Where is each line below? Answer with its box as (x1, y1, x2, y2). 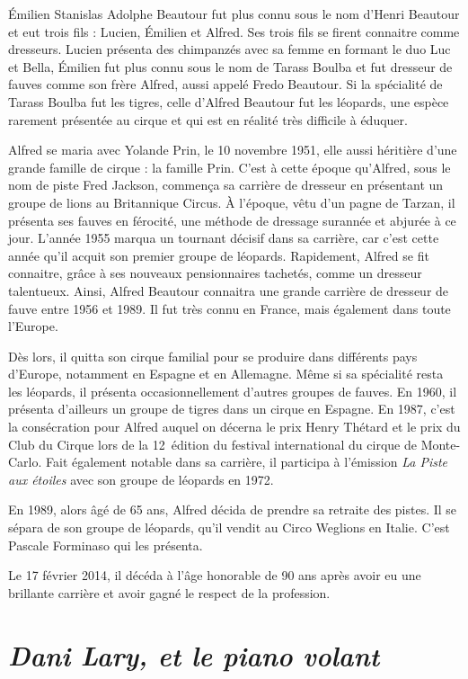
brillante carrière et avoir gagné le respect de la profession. (8, 583, 331, 602)
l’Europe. (8, 317, 58, 335)
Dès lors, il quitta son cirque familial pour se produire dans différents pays (8, 346, 418, 365)
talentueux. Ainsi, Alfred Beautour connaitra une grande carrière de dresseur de (8, 281, 449, 299)
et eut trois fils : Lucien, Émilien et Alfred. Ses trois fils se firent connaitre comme (8, 22, 460, 40)
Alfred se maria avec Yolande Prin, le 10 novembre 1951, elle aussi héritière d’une (8, 140, 457, 159)
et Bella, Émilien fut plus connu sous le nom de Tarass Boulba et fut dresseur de (8, 57, 453, 76)
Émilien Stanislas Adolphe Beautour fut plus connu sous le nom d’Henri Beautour (8, 4, 460, 22)
